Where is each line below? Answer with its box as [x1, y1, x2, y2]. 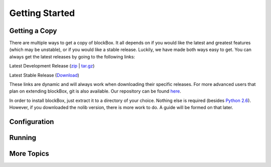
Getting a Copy [9, 26, 57, 35]
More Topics [9, 149, 50, 158]
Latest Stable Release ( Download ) [9, 72, 80, 78]
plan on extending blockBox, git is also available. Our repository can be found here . [9, 88, 182, 94]
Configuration [9, 117, 54, 126]
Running [9, 133, 37, 142]
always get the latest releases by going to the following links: [9, 53, 135, 59]
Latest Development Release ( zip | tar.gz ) [9, 63, 95, 69]
